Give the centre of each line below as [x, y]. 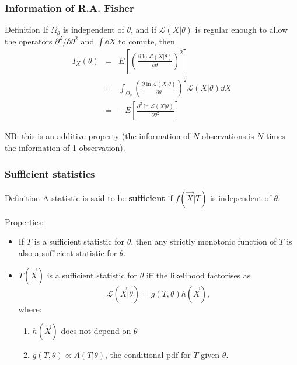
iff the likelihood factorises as [198, 275]
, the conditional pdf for [148, 355]
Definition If [27, 30]
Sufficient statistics [50, 173]
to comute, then [147, 41]
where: [30, 309]
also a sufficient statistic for [68, 253]
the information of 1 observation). [65, 147]
